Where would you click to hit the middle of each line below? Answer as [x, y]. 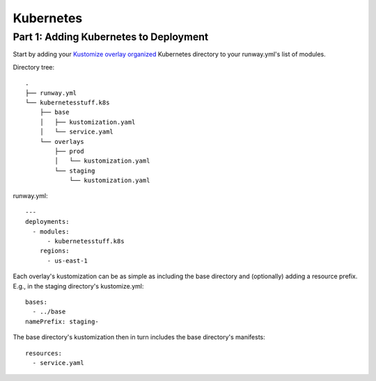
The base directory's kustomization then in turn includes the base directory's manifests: [139, 337]
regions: [54, 251]
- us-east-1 [68, 260]
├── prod [69, 151]
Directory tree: [34, 67]
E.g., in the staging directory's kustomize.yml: [78, 286]
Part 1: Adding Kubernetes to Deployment [111, 37]
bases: [37, 302]
